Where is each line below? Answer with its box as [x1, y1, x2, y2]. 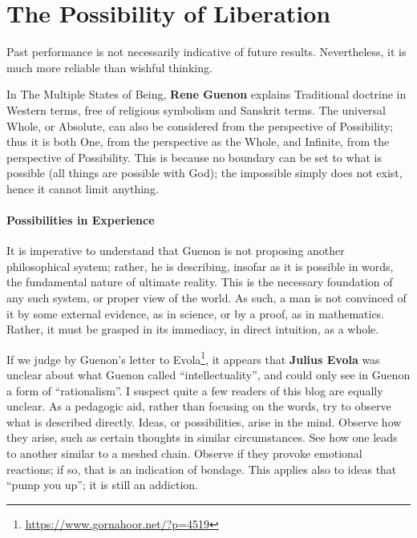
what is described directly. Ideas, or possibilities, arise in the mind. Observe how [6, 413, 402, 430]
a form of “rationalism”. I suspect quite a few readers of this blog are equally [6, 382, 383, 398]
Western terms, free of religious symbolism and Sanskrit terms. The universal [6, 101, 386, 118]
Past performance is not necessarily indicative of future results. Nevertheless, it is [6, 43, 407, 60]
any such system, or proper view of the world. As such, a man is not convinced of [6, 289, 407, 306]
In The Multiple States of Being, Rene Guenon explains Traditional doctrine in [6, 86, 407, 103]
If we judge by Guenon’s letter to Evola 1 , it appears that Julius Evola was [6, 348, 380, 367]
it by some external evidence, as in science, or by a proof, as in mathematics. [6, 305, 385, 322]
